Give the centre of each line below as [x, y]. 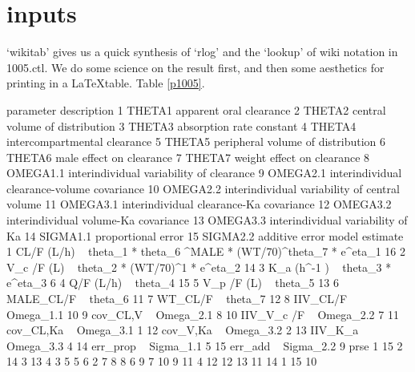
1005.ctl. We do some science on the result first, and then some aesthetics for [195, 67]
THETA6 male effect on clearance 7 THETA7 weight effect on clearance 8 [188, 157]
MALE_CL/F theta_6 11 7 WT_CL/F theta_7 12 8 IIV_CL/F [177, 299]
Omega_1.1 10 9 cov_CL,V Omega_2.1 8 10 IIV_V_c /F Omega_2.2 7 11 [203, 314]
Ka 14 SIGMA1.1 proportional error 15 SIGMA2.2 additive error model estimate [205, 235]
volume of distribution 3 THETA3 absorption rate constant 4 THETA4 [181, 125]
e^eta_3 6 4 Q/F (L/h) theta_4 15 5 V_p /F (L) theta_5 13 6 [173, 283]
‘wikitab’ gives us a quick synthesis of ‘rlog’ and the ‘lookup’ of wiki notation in [202, 52]
